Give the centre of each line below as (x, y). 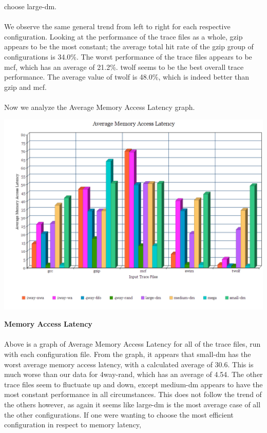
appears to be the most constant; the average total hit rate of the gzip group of (129, 46)
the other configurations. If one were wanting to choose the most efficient (119, 414)
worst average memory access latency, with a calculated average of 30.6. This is (129, 364)
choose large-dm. (30, 6)
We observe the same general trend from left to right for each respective (117, 26)
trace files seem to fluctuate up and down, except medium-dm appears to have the (133, 384)
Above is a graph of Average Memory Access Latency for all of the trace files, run (132, 344)
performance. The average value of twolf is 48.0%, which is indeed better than (127, 77)
